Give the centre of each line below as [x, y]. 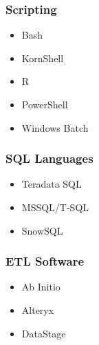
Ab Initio [41, 287]
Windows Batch [55, 127]
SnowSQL [42, 230]
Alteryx [38, 310]
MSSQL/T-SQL [55, 207]
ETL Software [45, 261]
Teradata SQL [52, 184]
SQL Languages [49, 158]
